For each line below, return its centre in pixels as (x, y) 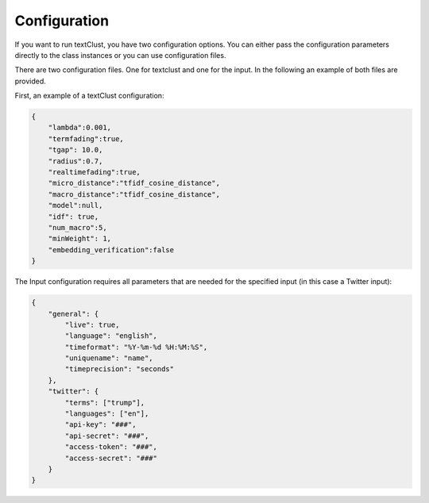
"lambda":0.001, (79, 128)
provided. (31, 81)
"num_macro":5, (77, 227)
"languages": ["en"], (107, 414)
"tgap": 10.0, (75, 150)
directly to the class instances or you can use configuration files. (120, 55)
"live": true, (92, 324)
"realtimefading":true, (94, 172)
